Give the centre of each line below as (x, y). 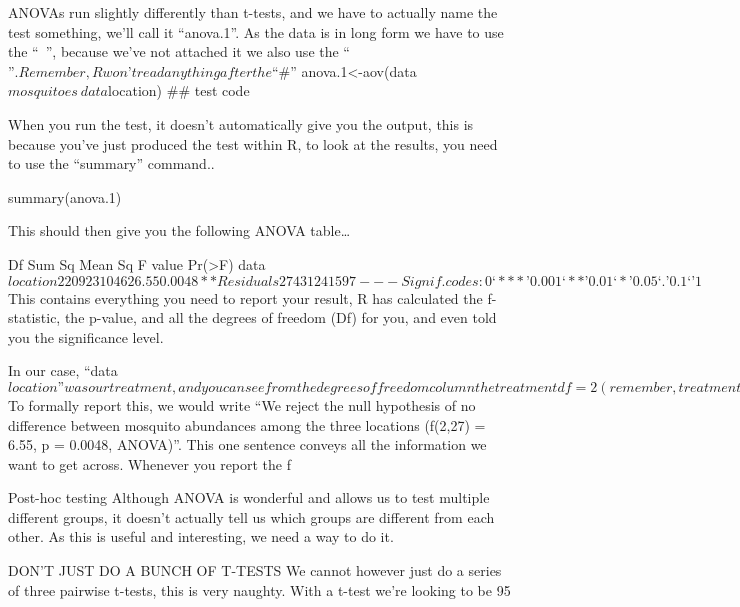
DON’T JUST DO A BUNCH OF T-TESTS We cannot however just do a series (255, 570)
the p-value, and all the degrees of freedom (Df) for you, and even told (280, 317)
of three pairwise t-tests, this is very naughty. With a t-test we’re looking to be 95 (259, 589)
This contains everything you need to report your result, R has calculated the (245, 297)
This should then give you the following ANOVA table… (179, 230)
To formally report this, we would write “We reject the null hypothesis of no (242, 404)
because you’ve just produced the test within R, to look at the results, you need (253, 143)
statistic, (34, 317)
